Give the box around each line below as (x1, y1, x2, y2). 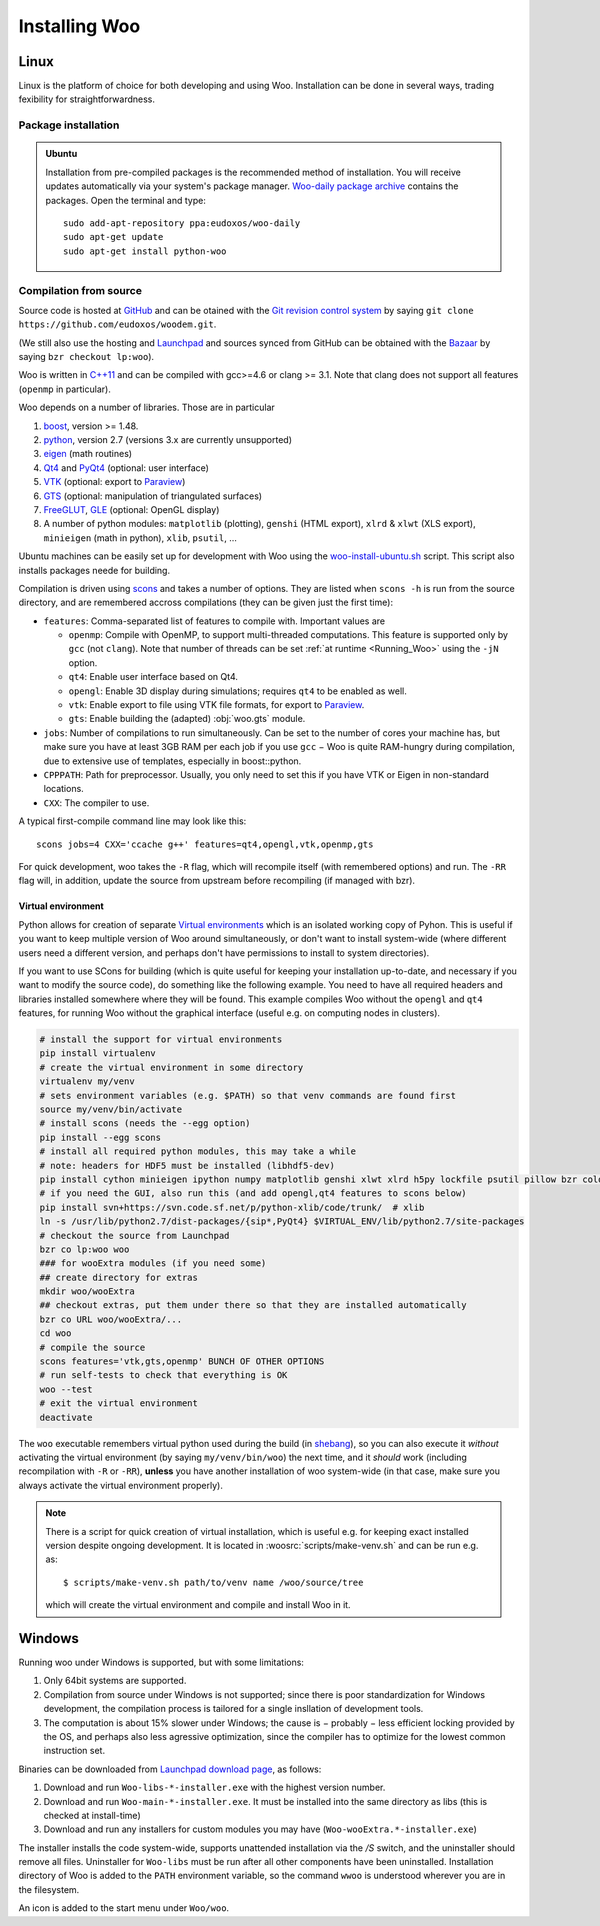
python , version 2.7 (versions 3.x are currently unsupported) (43, 434, 292, 446)
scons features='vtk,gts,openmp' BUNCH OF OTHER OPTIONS (39, 1356, 325, 1367)
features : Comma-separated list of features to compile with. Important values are (43, 615, 385, 627)
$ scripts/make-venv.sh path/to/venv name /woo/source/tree (63, 1576, 364, 1588)
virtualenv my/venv (39, 1076, 135, 1087)
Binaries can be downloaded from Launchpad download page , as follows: (18, 1763, 322, 1775)
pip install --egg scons (39, 1131, 162, 1143)
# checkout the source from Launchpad (39, 1230, 230, 1241)
